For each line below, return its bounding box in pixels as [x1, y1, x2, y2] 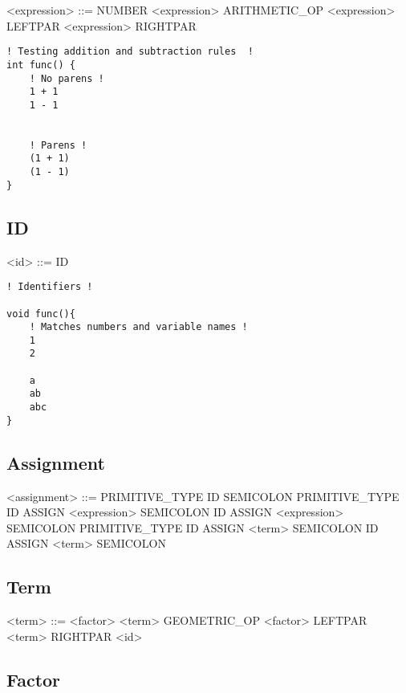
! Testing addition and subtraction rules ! [6, 46, 254, 58]
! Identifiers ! [6, 281, 93, 293]
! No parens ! [29, 72, 104, 84]
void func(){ [6, 308, 75, 320]
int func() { [6, 59, 75, 71]
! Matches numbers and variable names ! [29, 321, 248, 333]
